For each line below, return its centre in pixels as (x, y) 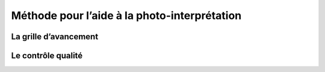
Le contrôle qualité (47, 56)
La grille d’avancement (55, 37)
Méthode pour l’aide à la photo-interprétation (126, 15)
